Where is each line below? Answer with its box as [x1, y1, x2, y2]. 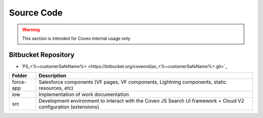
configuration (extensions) [38, 103, 99, 110]
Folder [12, 72, 27, 79]
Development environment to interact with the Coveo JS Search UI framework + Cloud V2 [38, 98, 244, 104]
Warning [22, 27, 40, 33]
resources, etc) [38, 85, 74, 92]
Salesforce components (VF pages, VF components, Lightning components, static [38, 79, 226, 85]
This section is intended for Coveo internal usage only [22, 35, 131, 41]
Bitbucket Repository [9, 51, 75, 59]
